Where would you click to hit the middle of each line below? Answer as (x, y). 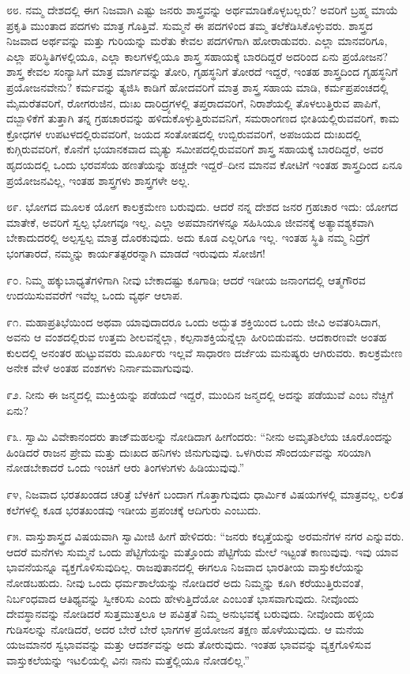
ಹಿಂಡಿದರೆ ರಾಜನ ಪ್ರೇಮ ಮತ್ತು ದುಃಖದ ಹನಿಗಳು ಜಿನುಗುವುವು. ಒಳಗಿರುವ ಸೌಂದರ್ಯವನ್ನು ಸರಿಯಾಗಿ (189, 452)
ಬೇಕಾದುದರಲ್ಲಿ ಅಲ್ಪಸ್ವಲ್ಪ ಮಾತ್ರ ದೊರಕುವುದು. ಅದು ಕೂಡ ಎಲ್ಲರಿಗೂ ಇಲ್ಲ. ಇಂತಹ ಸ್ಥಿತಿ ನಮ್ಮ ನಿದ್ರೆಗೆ (188, 237)
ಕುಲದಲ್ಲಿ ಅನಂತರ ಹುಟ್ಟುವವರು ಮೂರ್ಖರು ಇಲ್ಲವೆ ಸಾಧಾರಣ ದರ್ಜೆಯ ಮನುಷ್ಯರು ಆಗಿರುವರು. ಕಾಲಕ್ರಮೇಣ (205, 352)
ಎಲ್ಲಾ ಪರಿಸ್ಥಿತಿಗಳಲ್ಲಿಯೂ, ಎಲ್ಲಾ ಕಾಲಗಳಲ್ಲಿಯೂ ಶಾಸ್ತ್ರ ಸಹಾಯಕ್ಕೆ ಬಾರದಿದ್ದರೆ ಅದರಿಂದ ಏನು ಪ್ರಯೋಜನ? (197, 56)
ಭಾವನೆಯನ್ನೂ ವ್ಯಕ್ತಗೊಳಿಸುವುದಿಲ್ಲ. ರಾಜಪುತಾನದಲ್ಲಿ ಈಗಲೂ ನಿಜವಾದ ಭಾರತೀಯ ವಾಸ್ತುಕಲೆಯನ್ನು (186, 567)
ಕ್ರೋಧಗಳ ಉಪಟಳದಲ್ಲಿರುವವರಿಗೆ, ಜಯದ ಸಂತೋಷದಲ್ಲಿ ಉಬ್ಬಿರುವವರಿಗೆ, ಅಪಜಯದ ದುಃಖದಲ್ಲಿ (184, 133)
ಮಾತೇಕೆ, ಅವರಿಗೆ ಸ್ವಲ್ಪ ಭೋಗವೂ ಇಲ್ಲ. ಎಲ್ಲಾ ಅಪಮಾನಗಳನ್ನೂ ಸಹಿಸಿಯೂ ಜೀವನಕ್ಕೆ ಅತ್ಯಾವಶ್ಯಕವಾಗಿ (190, 222)
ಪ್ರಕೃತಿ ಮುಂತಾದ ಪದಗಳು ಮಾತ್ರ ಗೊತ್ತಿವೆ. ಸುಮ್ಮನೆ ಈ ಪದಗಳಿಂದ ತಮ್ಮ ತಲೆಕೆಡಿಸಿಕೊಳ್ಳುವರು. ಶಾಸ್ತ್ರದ (190, 25)
